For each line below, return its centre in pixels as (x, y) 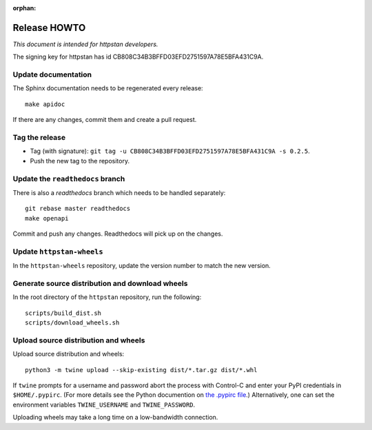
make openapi (47, 218)
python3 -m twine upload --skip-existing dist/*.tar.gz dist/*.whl (141, 370)
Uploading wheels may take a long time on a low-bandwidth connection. (115, 418)
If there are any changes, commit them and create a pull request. (105, 120)
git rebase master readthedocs (78, 209)
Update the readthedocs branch (69, 178)
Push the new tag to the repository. (80, 161)
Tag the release (39, 137)
